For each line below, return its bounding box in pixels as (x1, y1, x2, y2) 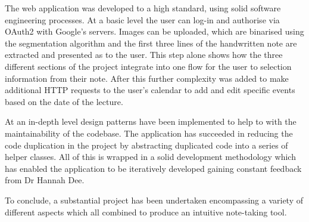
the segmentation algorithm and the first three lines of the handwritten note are (5, 36, 297, 49)
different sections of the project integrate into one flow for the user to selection (5, 60, 292, 72)
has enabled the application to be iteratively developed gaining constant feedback (5, 162, 302, 174)
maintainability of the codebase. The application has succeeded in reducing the (5, 127, 293, 139)
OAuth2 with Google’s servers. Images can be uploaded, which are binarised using (5, 25, 304, 38)
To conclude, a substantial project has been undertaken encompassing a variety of (5, 193, 304, 206)
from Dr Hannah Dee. (5, 174, 85, 186)
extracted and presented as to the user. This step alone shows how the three (5, 48, 283, 61)
